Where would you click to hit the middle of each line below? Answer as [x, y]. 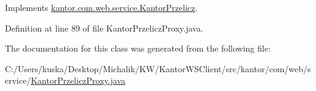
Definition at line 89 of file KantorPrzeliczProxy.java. [104, 28]
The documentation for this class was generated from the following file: [138, 48]
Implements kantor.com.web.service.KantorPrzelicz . [101, 7]
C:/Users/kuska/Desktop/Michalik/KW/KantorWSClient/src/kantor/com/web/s [158, 68]
